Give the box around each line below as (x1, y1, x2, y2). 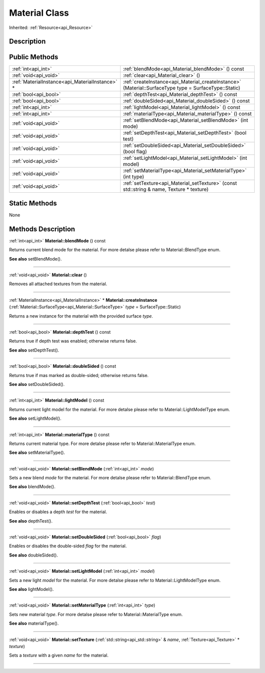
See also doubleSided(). (9, 552, 58, 558)
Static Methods (9, 199, 57, 207)
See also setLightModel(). (9, 415, 61, 421)
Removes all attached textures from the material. (9, 281, 107, 287)
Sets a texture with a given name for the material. (9, 652, 109, 658)
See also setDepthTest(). (9, 347, 59, 353)
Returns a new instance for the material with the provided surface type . (9, 313, 153, 319)
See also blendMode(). (9, 484, 56, 490)
